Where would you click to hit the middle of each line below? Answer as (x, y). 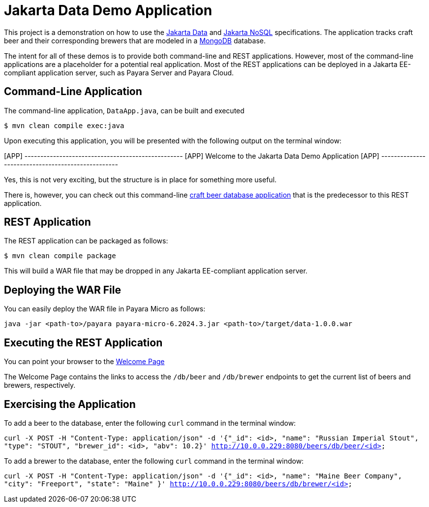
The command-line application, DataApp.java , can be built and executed (124, 110)
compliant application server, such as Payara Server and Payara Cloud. (119, 72)
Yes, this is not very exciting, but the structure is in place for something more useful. (140, 179)
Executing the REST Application (83, 342)
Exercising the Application (70, 404)
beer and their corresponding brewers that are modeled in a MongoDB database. (135, 40)
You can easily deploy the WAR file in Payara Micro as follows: (105, 309)
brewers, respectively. (40, 385)
